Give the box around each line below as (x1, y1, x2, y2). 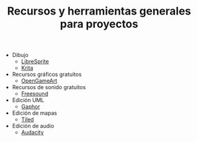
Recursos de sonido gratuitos (12, 84, 86, 91)
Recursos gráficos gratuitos (12, 71, 82, 78)
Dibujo (12, 52, 29, 59)
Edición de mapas (12, 109, 57, 117)
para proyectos (60, 17, 139, 31)
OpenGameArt (21, 77, 58, 84)
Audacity (21, 129, 44, 136)
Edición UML (12, 96, 44, 104)
